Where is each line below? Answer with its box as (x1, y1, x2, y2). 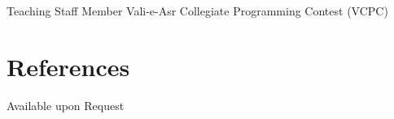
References (7, 49, 130, 83)
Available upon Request (7, 96, 125, 113)
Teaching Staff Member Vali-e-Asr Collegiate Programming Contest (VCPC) (7, 2, 388, 19)
